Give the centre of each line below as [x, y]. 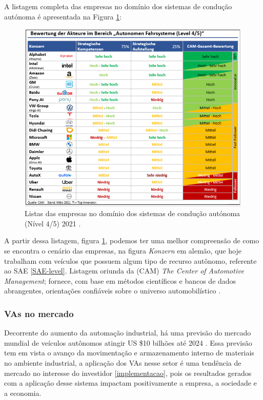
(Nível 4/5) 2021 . [53, 223]
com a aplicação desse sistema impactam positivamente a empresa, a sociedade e [130, 383]
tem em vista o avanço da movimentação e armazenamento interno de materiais [129, 353]
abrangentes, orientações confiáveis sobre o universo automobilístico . [113, 291]
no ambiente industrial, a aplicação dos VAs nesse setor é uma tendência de [123, 363]
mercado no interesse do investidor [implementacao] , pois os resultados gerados [128, 373]
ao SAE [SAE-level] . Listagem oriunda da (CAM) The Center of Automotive [124, 271]
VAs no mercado [39, 313]
